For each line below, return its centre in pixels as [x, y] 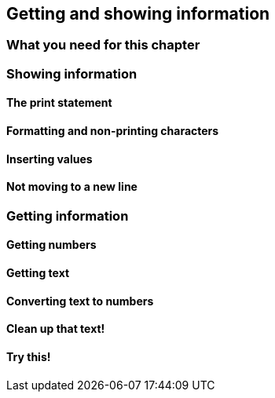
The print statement [59, 103]
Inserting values [49, 159]
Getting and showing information [138, 14]
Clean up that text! [56, 329]
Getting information [68, 215]
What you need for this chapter [103, 45]
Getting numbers [51, 245]
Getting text [38, 273]
